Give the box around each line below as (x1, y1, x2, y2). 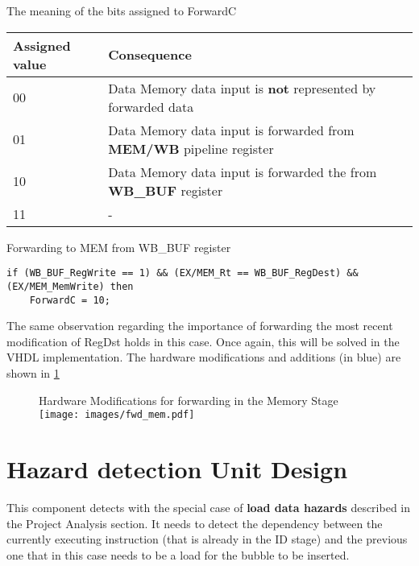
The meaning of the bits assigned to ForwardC (6, 2, 237, 19)
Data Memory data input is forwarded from (108, 120, 355, 139)
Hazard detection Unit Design (6, 452, 348, 485)
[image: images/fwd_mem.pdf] (39, 409, 195, 421)
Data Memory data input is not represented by (108, 78, 376, 97)
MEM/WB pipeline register (108, 138, 274, 158)
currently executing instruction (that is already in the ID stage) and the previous (6, 531, 408, 547)
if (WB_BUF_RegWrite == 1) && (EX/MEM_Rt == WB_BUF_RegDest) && (6, 267, 359, 279)
